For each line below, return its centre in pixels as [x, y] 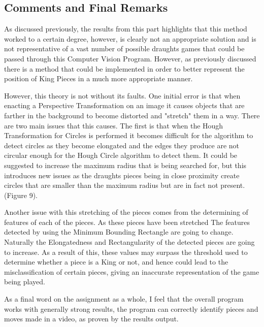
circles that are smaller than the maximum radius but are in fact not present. [125, 185]
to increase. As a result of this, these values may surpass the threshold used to [126, 252]
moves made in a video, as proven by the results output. [91, 319]
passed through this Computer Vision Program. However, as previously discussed [130, 58]
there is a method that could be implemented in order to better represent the [124, 68]
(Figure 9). [21, 195]
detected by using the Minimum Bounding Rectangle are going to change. [119, 232]
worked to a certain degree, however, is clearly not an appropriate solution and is [130, 38]
